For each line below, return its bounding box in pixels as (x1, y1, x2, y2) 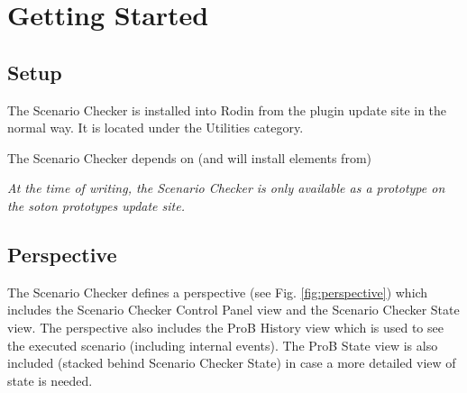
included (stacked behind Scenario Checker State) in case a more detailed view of (7, 353, 456, 372)
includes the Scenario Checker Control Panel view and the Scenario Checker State (7, 300, 460, 319)
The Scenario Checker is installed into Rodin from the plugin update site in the (7, 100, 447, 119)
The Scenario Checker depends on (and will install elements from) (7, 148, 371, 167)
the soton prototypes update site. (7, 196, 185, 215)
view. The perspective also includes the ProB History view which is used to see (7, 317, 444, 336)
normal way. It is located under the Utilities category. (7, 118, 304, 137)
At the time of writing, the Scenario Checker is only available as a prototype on (7, 178, 445, 197)
